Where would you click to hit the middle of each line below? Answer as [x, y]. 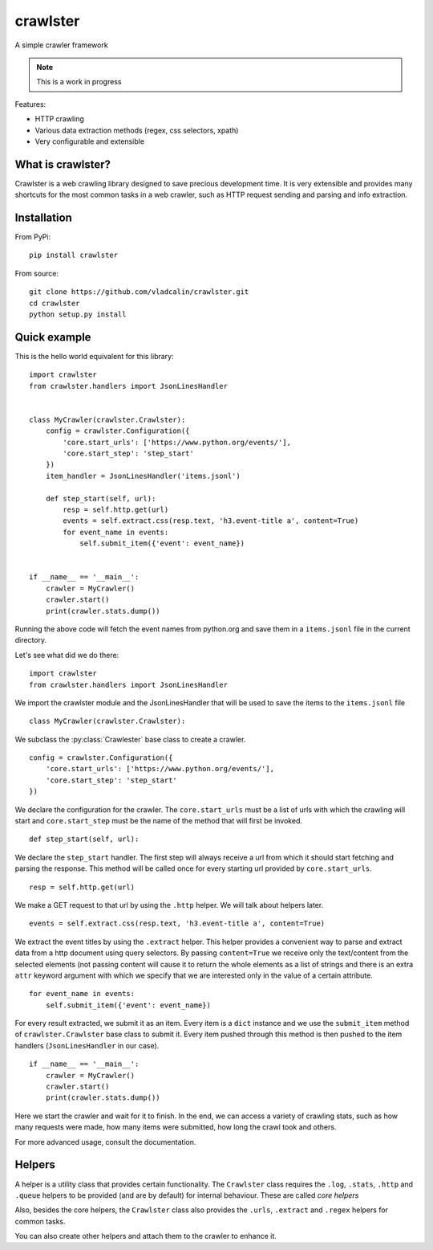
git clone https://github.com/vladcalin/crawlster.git [139, 292]
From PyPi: [33, 237]
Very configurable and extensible [89, 141]
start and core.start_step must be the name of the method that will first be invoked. [158, 821]
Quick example [53, 337]
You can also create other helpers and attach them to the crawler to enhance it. [146, 1236]
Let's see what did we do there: [67, 655]
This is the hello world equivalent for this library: [94, 356]
